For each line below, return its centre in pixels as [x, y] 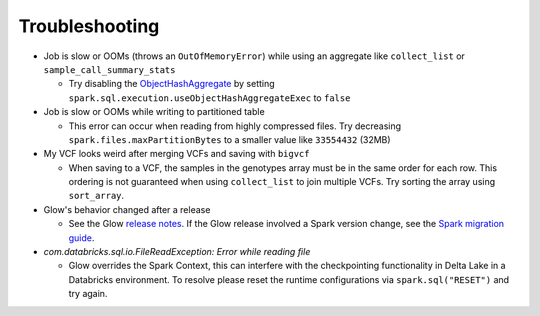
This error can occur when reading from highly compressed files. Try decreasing [235, 126]
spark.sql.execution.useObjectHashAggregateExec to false [209, 97]
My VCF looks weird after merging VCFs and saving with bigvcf [176, 154]
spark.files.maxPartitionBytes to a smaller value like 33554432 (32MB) [229, 139]
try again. [88, 294]
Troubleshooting [89, 26]
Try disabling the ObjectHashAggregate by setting [171, 84]
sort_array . [96, 196]
